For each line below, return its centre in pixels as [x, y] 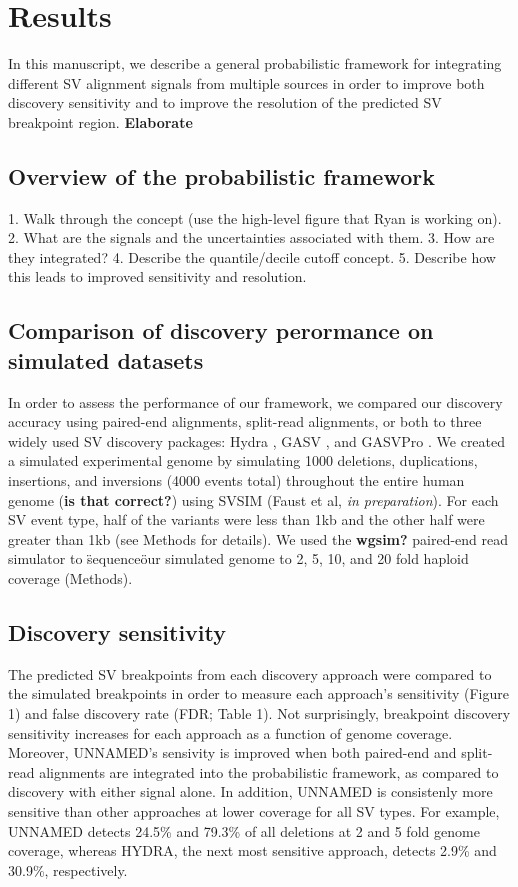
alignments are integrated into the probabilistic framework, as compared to [269, 771]
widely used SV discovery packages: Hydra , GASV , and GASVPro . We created [257, 440]
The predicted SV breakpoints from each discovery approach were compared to [250, 673]
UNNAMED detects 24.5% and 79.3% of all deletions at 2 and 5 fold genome [244, 830]
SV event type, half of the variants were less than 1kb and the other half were [246, 519]
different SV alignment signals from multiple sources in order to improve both [246, 82]
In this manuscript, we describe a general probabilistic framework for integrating [255, 63]
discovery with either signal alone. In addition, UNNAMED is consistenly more [250, 791]
